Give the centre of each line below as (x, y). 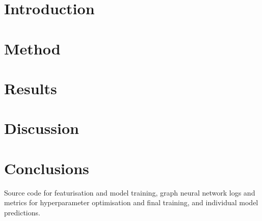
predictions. (22, 212)
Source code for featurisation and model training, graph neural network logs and (130, 192)
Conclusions (47, 168)
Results (31, 88)
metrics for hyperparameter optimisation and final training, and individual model (131, 202)
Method (32, 48)
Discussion (42, 128)
